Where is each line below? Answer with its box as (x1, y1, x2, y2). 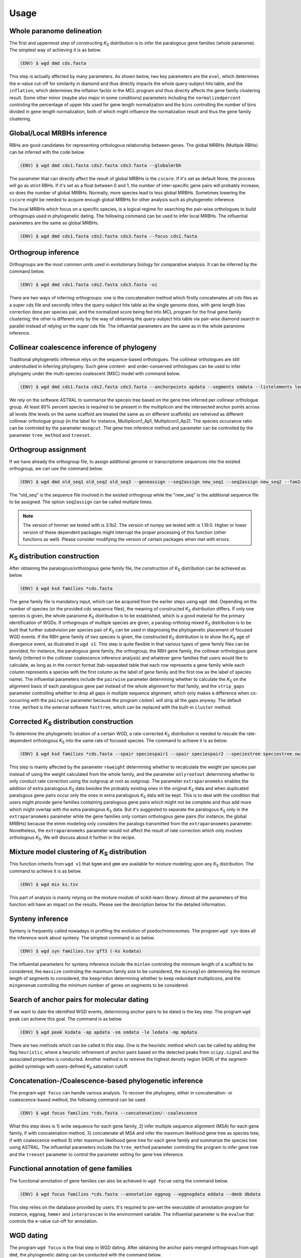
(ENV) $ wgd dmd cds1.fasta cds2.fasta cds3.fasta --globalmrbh (20, 163, 182, 169)
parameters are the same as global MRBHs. (9, 220, 99, 226)
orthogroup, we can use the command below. (9, 465, 103, 471)
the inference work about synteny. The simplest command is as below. (9, 935, 155, 941)
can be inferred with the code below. (9, 149, 85, 155)
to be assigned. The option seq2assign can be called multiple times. (9, 499, 153, 505)
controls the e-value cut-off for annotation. (9, 1218, 98, 1224)
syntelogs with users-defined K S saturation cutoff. (25, 1063, 128, 1070)
